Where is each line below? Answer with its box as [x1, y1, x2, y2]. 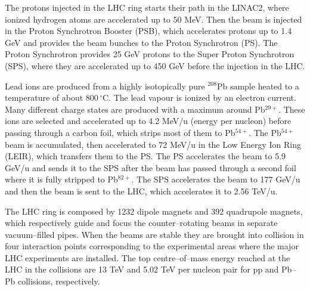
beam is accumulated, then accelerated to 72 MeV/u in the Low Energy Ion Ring [5, 138, 301, 150]
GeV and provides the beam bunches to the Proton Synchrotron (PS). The [5, 36, 278, 48]
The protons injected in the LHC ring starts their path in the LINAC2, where [5, 1, 289, 13]
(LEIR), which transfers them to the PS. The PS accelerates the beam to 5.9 [5, 150, 286, 162]
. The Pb [249, 126, 281, 138]
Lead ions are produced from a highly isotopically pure [5, 79, 205, 92]
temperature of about [5, 91, 83, 104]
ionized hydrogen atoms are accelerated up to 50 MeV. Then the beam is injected [5, 13, 302, 25]
